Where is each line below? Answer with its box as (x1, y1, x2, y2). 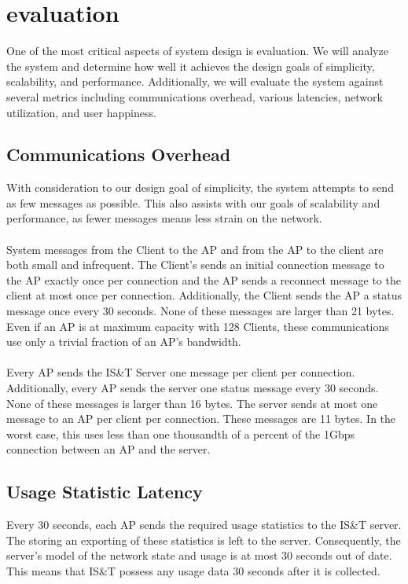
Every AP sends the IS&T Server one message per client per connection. (6, 364, 355, 380)
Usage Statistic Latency (6, 479, 203, 504)
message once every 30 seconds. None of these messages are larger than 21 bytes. (6, 303, 395, 319)
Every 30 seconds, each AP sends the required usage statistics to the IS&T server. (6, 516, 402, 533)
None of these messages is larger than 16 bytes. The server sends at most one (6, 395, 378, 411)
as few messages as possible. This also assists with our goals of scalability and (6, 194, 380, 211)
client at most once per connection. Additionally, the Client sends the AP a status (6, 287, 402, 303)
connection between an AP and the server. (6, 441, 211, 457)
